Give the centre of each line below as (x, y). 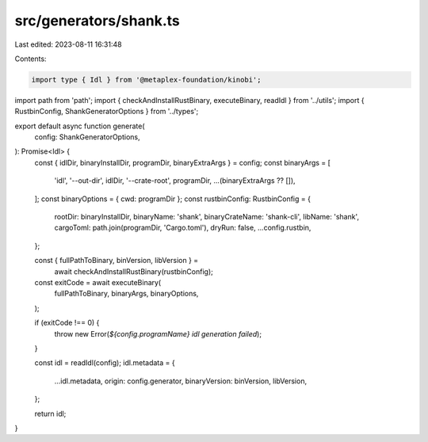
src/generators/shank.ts (97, 21)
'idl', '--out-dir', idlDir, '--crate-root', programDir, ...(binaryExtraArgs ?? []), (175, 181)
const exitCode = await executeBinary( (98, 282)
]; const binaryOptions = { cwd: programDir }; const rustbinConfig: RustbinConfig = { (172, 199)
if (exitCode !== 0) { (67, 323)
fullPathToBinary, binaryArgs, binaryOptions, (126, 294)
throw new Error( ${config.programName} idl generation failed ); (158, 333)
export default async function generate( (80, 126)
